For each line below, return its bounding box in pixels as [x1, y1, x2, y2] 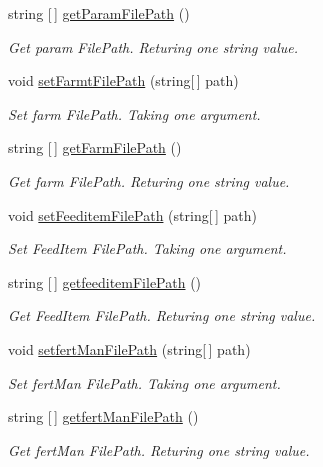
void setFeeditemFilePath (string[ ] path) [8, 204, 257, 225]
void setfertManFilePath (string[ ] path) [8, 338, 251, 359]
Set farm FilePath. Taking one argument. [8, 103, 261, 124]
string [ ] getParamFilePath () [8, 3, 190, 23]
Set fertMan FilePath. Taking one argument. [8, 372, 281, 393]
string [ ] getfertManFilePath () [8, 406, 199, 427]
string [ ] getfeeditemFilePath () [8, 271, 202, 292]
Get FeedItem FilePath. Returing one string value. [8, 305, 316, 326]
